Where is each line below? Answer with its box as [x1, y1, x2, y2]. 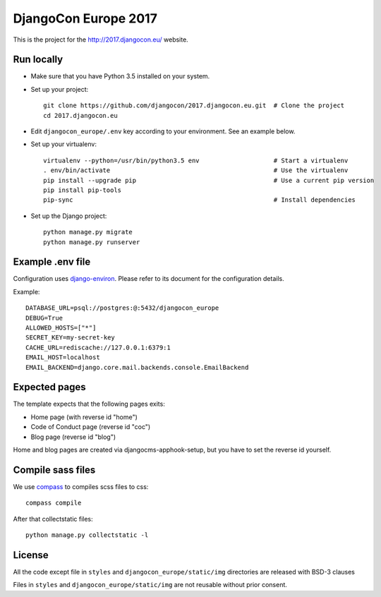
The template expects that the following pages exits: [13, 399, 165, 409]
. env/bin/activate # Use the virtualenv [43, 167, 349, 174]
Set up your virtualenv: [30, 140, 97, 148]
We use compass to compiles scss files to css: [13, 482, 149, 490]
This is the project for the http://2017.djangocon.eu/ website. [13, 35, 188, 44]
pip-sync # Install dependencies [43, 196, 356, 204]
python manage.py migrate [43, 228, 133, 236]
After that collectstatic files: [13, 514, 93, 523]
